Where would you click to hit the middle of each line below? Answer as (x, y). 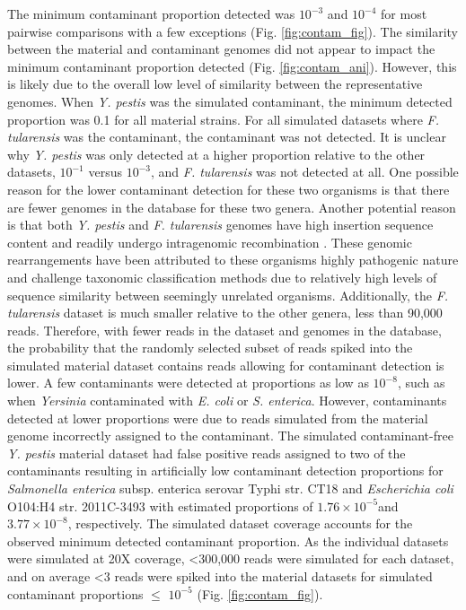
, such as (421, 383)
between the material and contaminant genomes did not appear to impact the (221, 49)
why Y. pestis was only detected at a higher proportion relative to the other (216, 154)
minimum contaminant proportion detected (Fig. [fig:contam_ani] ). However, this (232, 66)
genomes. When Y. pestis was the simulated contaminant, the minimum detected (230, 101)
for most (404, 13)
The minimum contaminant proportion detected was (151, 13)
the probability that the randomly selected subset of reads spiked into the (210, 348)
